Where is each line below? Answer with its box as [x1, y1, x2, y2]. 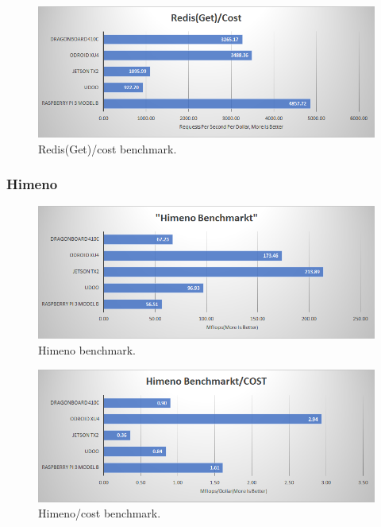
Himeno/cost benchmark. [38, 505, 161, 521]
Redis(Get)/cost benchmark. [38, 140, 177, 157]
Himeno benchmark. [38, 342, 136, 358]
